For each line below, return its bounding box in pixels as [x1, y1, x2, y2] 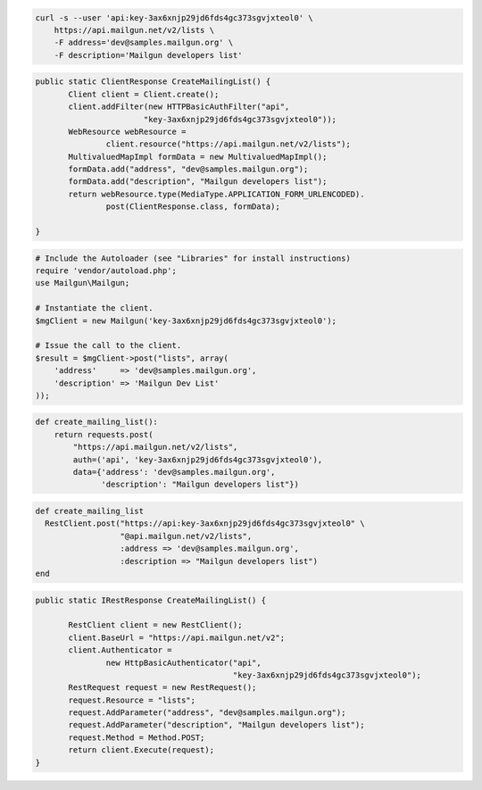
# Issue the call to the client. [35, 340, 182, 351]
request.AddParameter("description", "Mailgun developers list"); [68, 719, 365, 730]
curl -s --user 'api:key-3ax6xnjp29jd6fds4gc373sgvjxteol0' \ [35, 12, 313, 22]
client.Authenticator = [68, 645, 173, 655]
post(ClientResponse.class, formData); [105, 202, 280, 212]
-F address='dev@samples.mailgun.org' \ [54, 37, 234, 48]
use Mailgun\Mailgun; [35, 278, 130, 288]
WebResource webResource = [68, 126, 187, 137]
